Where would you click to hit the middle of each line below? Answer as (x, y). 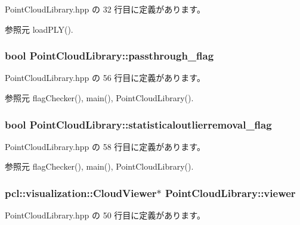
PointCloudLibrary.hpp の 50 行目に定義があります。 (105, 215)
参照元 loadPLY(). (39, 29)
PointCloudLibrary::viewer (231, 193)
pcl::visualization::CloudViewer (81, 193)
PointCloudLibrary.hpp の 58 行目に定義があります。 (105, 146)
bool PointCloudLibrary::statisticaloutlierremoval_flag (138, 124)
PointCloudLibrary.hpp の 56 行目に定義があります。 (105, 78)
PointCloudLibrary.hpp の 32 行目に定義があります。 (105, 9)
